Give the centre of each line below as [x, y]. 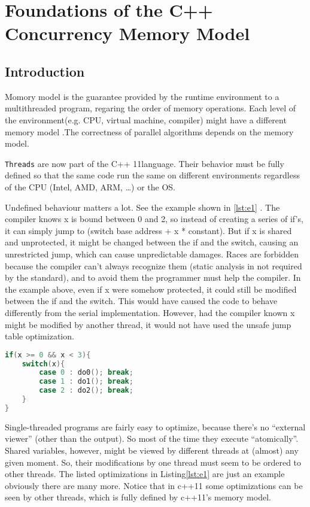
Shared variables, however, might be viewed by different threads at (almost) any [152, 450]
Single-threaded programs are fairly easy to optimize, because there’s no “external [155, 426]
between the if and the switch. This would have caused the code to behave [141, 301]
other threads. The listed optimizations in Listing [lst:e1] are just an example [145, 474]
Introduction [45, 71]
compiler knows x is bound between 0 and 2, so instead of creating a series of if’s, [154, 219]
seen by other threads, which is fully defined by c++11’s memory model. [138, 497]
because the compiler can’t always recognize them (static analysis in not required [154, 265]
